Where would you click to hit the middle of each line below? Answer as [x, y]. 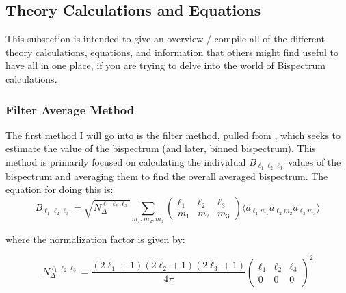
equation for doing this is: [59, 189]
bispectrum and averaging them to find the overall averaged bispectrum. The [167, 176]
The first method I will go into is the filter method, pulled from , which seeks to [173, 135]
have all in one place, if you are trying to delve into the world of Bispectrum [165, 65]
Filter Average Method [70, 109]
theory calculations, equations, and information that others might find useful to [172, 52]
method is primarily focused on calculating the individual [126, 161]
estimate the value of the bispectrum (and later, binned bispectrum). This [161, 148]
